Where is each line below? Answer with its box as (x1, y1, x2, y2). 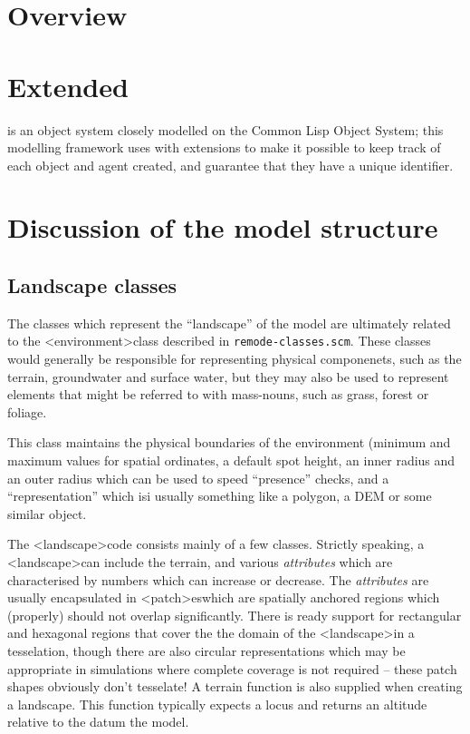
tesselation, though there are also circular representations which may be (7, 641, 406, 661)
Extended (7, 67, 129, 104)
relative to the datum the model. (7, 712, 189, 731)
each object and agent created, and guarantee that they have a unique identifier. (7, 155, 454, 174)
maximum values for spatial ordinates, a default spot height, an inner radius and (7, 451, 456, 470)
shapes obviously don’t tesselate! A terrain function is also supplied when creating (7, 677, 463, 696)
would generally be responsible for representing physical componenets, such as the (7, 349, 462, 368)
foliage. (7, 402, 47, 421)
